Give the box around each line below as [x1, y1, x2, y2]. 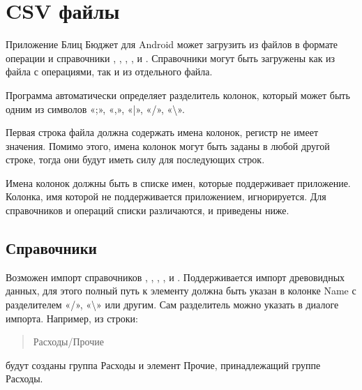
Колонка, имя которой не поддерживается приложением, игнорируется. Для [6, 189, 326, 204]
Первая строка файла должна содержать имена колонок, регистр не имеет [6, 125, 319, 140]
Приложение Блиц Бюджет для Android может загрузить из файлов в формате [6, 37, 338, 52]
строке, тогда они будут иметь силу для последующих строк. [6, 152, 265, 167]
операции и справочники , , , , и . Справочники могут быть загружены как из [6, 50, 335, 65]
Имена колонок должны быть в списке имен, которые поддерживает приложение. [6, 175, 351, 190]
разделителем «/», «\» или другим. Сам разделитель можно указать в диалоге [6, 297, 339, 312]
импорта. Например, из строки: [6, 310, 138, 325]
